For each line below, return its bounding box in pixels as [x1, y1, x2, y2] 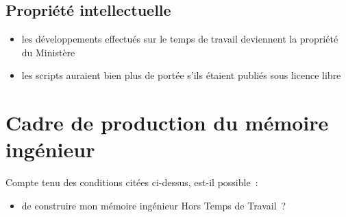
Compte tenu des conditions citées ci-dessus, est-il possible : [5, 175, 258, 190]
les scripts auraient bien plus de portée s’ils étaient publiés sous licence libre [21, 68, 341, 82]
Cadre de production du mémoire [5, 108, 329, 137]
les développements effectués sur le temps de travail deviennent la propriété [21, 32, 338, 46]
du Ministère [21, 45, 75, 59]
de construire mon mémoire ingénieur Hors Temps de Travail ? [21, 198, 286, 212]
